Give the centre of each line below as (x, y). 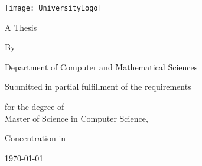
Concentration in (35, 138)
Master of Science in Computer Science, (76, 118)
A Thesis (21, 27)
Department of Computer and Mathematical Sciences (101, 66)
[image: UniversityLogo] (53, 8)
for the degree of (35, 107)
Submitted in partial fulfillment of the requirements (98, 87)
